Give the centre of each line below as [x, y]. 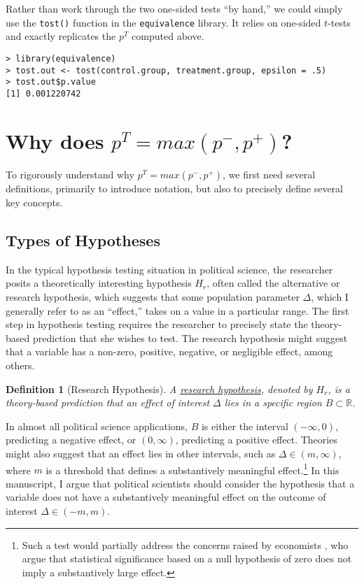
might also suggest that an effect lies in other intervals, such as [141, 453]
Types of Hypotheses [83, 240]
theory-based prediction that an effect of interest [108, 403]
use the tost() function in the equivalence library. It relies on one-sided [163, 22]
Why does [55, 140]
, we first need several [269, 175]
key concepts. [34, 202]
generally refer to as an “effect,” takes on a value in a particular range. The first [177, 310]
